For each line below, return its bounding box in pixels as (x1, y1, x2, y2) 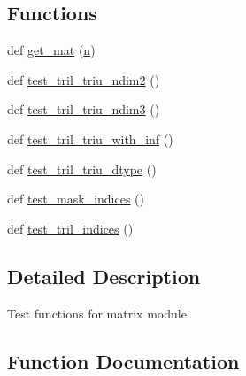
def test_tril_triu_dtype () (7, 159, 157, 178)
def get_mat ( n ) (7, 41, 96, 59)
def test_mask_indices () (7, 189, 145, 208)
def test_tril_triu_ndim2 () (7, 70, 160, 88)
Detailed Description (7, 262, 201, 289)
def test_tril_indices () (7, 219, 134, 237)
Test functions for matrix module (7, 303, 187, 322)
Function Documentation (7, 347, 240, 374)
